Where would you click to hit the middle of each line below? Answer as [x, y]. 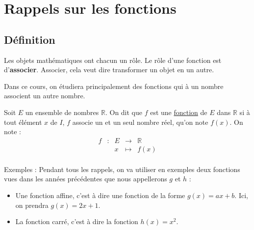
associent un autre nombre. [45, 96]
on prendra [32, 205]
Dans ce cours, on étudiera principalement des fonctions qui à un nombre [114, 86]
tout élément [23, 122]
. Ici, [241, 195]
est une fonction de [179, 112]
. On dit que [124, 112]
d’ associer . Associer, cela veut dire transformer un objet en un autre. [109, 70]
